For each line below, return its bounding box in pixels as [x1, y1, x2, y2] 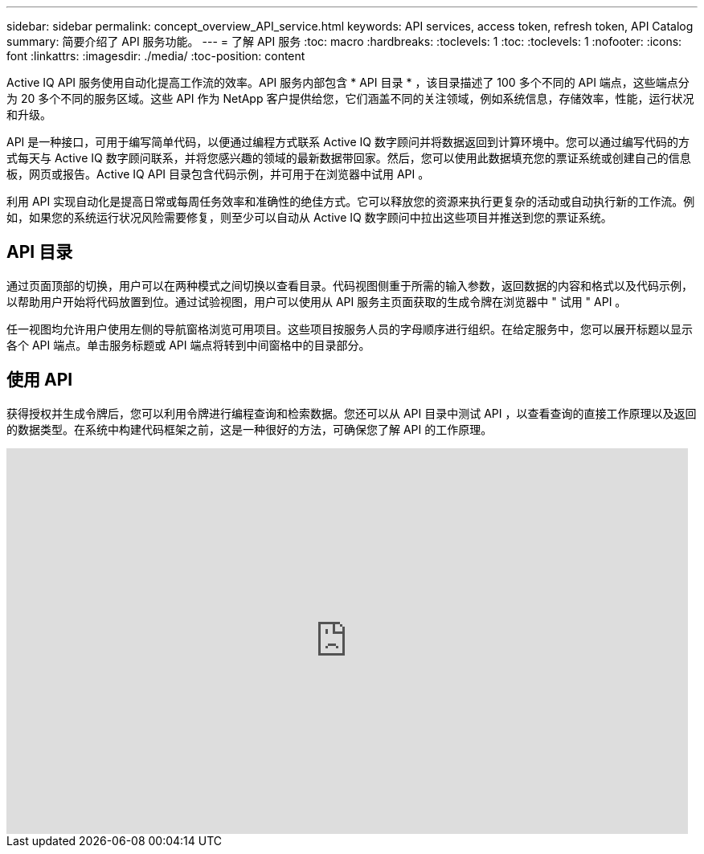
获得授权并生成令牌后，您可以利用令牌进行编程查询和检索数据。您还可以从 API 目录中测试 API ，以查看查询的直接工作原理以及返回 [6, 406, 697, 420]
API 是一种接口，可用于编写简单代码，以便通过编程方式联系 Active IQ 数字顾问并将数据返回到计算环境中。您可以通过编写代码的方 [6, 135, 690, 149]
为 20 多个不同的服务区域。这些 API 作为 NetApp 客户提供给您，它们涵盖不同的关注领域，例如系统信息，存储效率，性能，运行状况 [6, 92, 694, 105]
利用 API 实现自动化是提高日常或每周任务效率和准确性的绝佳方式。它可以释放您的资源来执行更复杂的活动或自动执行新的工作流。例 [6, 194, 695, 208]
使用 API [6, 370, 73, 390]
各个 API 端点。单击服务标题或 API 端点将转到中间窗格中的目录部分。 [6, 337, 370, 352]
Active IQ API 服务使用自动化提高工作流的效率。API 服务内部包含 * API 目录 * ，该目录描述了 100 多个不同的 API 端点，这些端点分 [6, 76, 690, 89]
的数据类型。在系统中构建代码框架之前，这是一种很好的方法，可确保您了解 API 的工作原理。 [6, 422, 493, 436]
